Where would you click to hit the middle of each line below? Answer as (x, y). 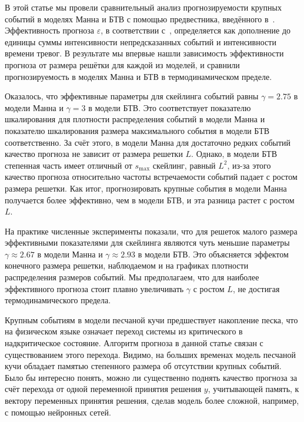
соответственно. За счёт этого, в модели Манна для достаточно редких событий (148, 142)
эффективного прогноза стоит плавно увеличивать (94, 288)
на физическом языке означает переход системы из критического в (124, 331)
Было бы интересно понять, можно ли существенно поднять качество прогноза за (151, 377)
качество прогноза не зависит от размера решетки (94, 154)
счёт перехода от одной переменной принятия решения (103, 389)
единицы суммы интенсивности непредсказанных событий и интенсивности (141, 41)
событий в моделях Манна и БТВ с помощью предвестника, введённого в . (140, 19)
